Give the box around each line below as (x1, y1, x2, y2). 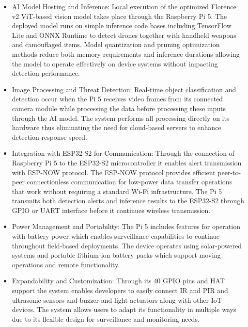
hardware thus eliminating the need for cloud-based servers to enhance (12, 122, 221, 132)
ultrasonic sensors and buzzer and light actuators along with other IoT (12, 294, 222, 305)
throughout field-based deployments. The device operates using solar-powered (12, 240, 242, 250)
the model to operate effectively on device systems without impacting (12, 58, 218, 68)
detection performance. (12, 68, 80, 78)
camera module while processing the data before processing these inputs (12, 103, 226, 113)
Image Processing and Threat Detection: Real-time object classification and (12, 84, 236, 94)
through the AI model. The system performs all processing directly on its (12, 113, 230, 123)
